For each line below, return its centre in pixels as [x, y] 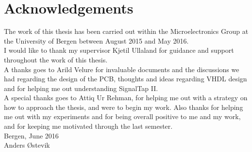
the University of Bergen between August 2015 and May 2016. [96, 40]
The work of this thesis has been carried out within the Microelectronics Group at [126, 31]
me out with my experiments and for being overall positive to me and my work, [122, 116]
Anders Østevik [27, 145]
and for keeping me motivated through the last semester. [88, 126]
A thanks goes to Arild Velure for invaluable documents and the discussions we [122, 69]
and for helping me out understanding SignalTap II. [81, 88]
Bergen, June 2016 [31, 135]
